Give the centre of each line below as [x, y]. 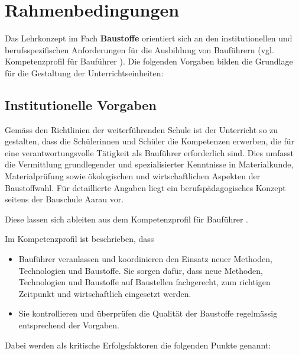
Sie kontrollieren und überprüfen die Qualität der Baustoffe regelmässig [148, 313]
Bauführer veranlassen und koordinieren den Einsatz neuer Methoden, [145, 259]
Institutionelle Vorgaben [81, 104]
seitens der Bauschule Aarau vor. [64, 199]
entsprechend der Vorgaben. [69, 325]
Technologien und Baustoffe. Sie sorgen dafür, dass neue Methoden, [141, 270]
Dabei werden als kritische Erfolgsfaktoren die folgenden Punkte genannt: [138, 345]
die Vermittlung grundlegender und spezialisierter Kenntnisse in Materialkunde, [149, 164]
